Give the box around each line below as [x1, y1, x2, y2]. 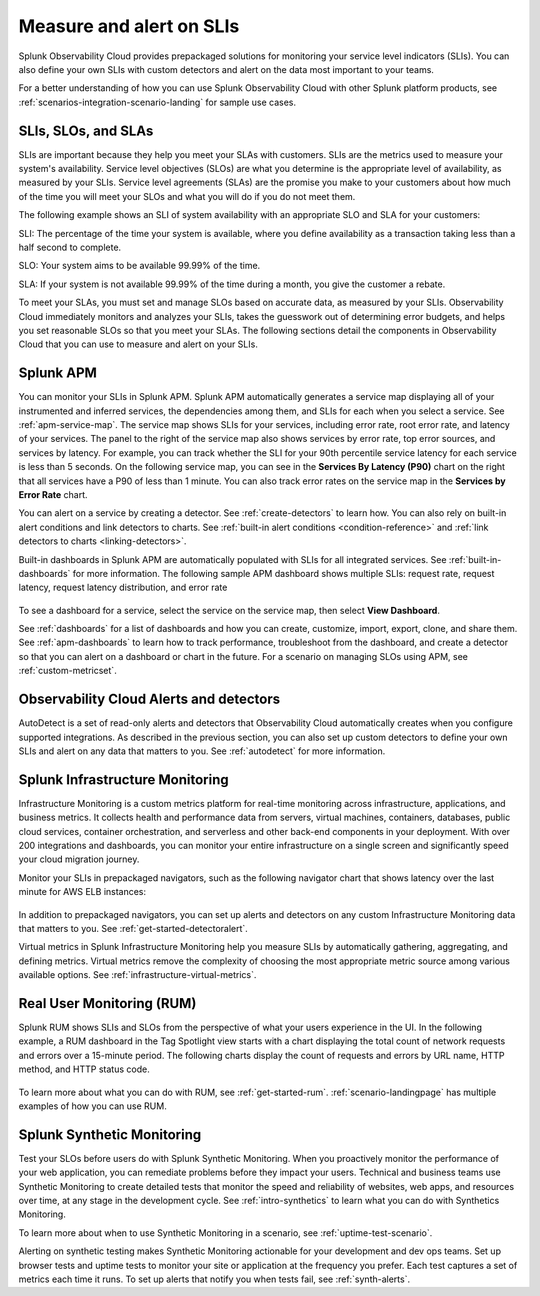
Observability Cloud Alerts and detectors [18, 691, 280, 708]
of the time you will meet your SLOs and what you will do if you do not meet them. [18, 190, 356, 202]
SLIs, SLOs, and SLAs [18, 122, 154, 139]
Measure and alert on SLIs [18, 15, 240, 37]
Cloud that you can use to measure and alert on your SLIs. [18, 338, 259, 350]
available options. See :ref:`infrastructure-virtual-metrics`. [18, 969, 257, 981]
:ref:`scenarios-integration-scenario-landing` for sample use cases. [18, 96, 297, 108]
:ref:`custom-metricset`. [18, 665, 117, 677]
